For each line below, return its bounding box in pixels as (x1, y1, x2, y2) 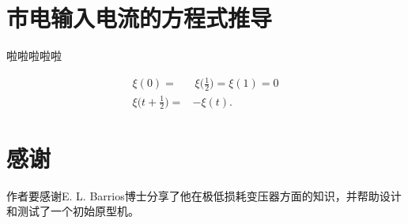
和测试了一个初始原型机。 (6, 203, 139, 219)
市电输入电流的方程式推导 (6, 2, 273, 34)
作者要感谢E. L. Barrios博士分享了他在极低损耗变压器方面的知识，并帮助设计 (6, 187, 402, 203)
